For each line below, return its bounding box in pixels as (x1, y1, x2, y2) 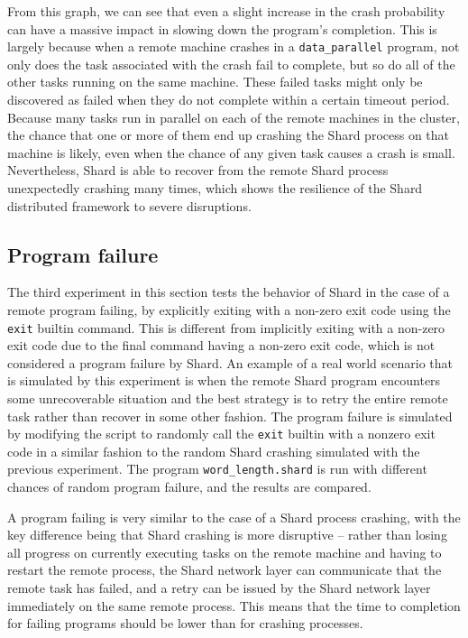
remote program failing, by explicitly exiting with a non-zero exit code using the (7, 300, 451, 319)
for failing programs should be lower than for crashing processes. (7, 614, 363, 633)
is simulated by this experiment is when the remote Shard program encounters (7, 371, 441, 390)
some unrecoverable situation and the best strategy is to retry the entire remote (7, 389, 448, 408)
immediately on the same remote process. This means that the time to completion (7, 596, 461, 615)
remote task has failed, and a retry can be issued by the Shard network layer (7, 578, 431, 597)
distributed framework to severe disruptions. (7, 196, 252, 215)
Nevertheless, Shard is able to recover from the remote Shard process (7, 161, 389, 180)
